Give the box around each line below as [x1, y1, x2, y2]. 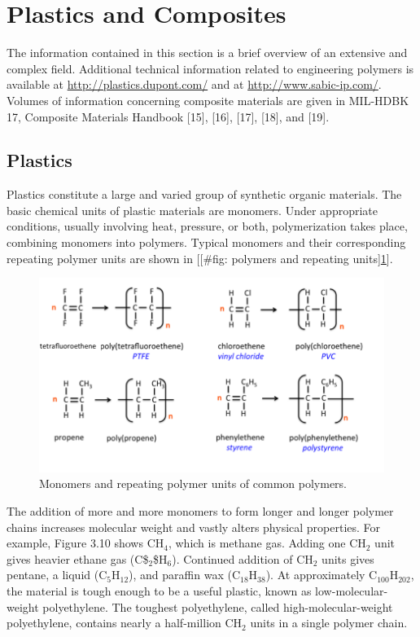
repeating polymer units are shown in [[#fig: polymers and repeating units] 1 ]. [7, 249, 393, 266]
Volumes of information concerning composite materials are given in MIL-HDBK [7, 91, 409, 108]
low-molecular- [315, 582, 388, 600]
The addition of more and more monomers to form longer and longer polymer [7, 503, 394, 520]
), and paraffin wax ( [129, 566, 232, 583]
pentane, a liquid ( [7, 566, 99, 583]
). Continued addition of [172, 550, 293, 567]
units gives [322, 550, 374, 567]
